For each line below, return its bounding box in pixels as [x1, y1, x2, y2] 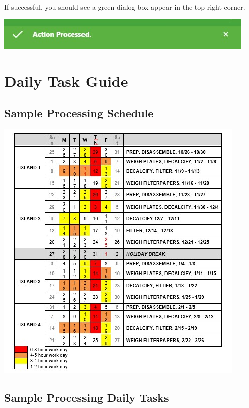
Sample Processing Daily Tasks [4, 389, 169, 405]
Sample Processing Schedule [4, 105, 154, 120]
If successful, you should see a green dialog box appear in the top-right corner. [4, 2, 245, 12]
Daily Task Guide [4, 71, 128, 91]
